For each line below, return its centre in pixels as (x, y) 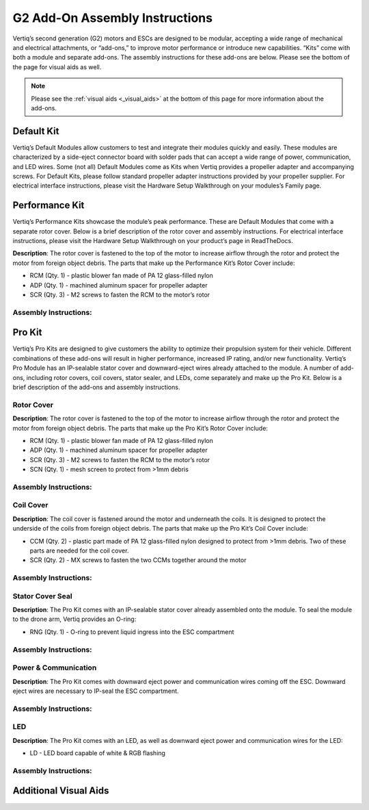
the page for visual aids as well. (57, 67)
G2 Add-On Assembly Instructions (113, 18)
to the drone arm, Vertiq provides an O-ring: (74, 619)
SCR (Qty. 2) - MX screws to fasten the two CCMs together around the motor (138, 560)
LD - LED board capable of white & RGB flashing (97, 753)
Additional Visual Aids (61, 791)
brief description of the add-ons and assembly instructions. (96, 388)
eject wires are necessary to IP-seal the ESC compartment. (96, 691)
